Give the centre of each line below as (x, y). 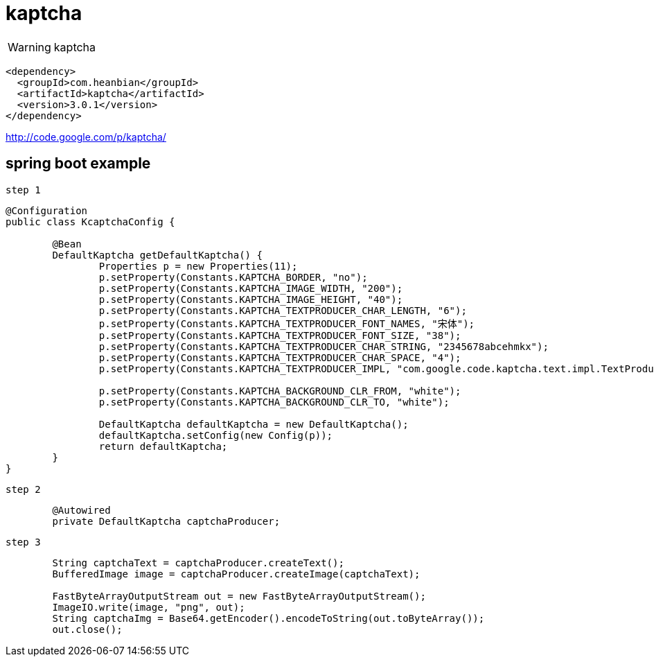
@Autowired (81, 510)
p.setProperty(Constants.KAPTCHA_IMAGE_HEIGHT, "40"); (251, 299)
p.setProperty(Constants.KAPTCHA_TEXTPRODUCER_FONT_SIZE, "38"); (280, 335)
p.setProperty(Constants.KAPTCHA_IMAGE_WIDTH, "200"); (251, 288)
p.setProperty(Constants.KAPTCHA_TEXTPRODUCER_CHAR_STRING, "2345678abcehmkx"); (324, 346)
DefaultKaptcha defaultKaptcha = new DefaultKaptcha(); (254, 424)
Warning (29, 47)
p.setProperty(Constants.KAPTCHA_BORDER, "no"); (233, 277)
